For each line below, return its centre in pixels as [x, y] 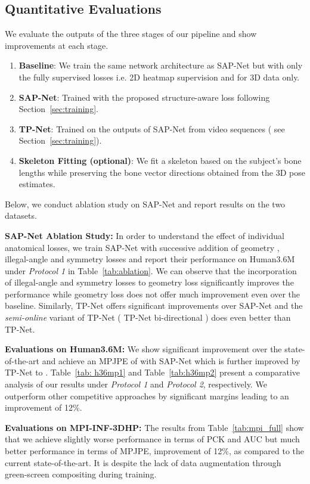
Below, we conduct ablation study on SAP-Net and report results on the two [145, 204]
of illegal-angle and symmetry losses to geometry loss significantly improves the [149, 282]
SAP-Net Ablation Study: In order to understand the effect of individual [145, 235]
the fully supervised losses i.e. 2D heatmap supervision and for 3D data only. [159, 77]
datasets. [21, 215]
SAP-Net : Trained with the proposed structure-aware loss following [144, 97]
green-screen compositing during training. [81, 474]
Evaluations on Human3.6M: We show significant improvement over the [143, 349]
